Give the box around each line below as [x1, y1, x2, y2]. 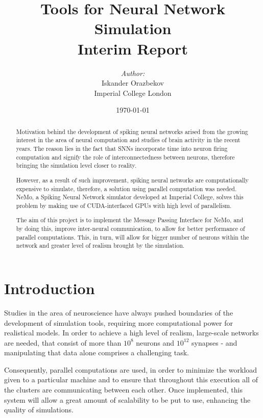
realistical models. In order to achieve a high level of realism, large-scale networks [4, 327, 259, 338]
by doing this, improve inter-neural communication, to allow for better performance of [16, 224, 245, 233]
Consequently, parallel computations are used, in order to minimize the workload [4, 364, 257, 375]
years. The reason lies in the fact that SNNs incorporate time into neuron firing [16, 144, 228, 152]
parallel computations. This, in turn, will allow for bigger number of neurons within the [16, 232, 249, 241]
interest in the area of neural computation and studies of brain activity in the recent [16, 136, 241, 144]
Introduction [4, 277, 95, 298]
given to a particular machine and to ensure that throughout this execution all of [4, 374, 258, 385]
